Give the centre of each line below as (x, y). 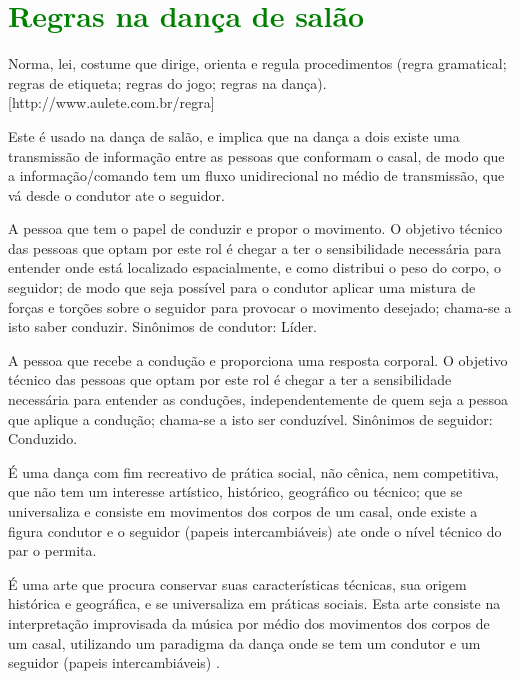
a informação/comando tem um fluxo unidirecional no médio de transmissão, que (256, 175)
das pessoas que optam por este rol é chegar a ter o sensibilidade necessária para (255, 247)
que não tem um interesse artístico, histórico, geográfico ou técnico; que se (235, 491)
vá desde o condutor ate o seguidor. (116, 194)
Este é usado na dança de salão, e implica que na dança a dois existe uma (234, 135)
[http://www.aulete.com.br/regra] (111, 102)
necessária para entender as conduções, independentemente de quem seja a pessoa (258, 399)
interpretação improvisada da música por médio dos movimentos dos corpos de (249, 622)
